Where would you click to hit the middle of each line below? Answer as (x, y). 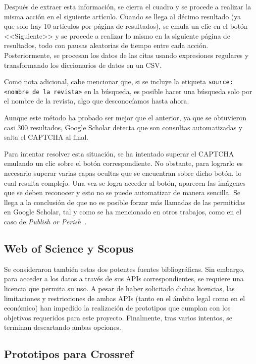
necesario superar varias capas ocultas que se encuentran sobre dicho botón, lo (123, 173)
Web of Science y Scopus (69, 248)
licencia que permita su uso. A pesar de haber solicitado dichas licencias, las (119, 288)
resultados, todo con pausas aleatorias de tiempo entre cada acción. (106, 45)
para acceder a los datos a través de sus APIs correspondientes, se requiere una (124, 279)
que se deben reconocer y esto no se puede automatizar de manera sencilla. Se (122, 192)
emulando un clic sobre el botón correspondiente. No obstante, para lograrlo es (123, 163)
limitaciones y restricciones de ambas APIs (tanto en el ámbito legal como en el (125, 298)
